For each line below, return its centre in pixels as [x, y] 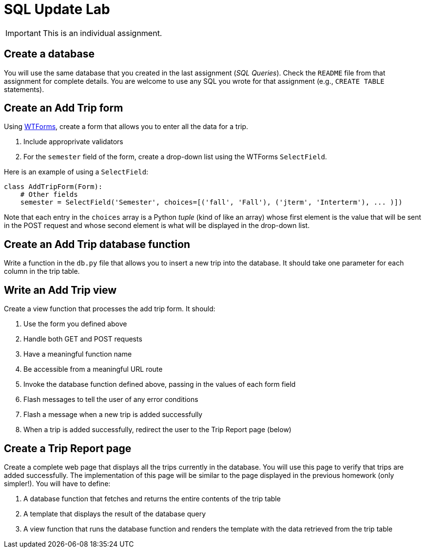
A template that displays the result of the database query [115, 514]
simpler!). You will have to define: [57, 483]
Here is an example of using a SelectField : [76, 172]
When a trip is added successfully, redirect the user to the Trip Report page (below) [157, 430]
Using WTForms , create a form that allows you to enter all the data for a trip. [126, 127]
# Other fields [49, 195]
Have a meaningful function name [78, 354]
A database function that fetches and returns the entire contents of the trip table [152, 498]
